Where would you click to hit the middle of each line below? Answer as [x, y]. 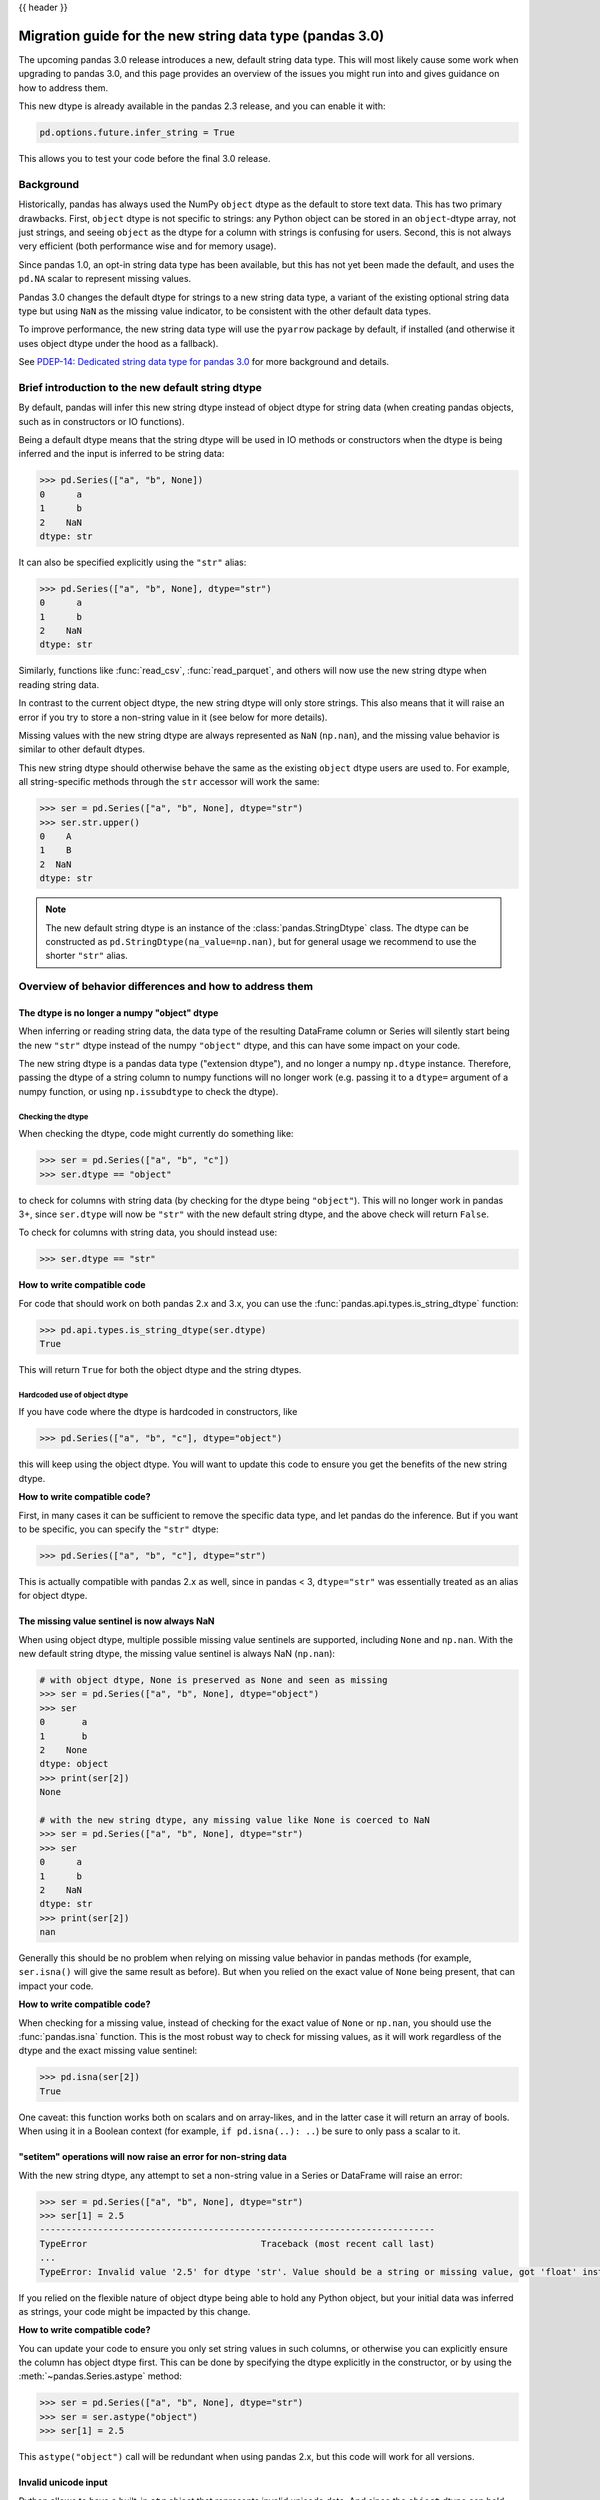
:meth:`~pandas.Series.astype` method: [100, 2376]
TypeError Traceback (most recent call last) [237, 2243]
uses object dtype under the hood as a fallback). [118, 343]
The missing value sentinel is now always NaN [116, 1621]
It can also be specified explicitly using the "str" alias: [132, 562]
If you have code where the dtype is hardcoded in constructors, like [158, 1412]
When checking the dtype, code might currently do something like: [156, 1134]
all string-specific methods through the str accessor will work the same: [169, 782]
